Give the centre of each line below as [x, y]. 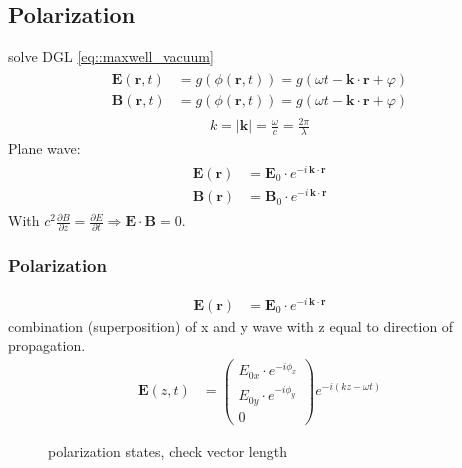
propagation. [47, 345]
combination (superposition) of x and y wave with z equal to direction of [231, 325]
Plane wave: [44, 148]
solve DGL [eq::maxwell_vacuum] [111, 56]
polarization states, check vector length [167, 450]
